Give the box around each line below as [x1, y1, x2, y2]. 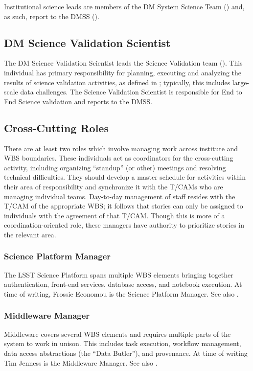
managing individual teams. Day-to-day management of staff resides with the [4, 191, 235, 201]
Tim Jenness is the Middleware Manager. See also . [4, 357, 158, 368]
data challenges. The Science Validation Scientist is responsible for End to [20, 87, 242, 97]
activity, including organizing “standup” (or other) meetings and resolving [4, 162, 226, 172]
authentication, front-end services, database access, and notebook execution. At [4, 279, 242, 289]
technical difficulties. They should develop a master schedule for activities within [4, 172, 246, 182]
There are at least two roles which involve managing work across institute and [4, 143, 238, 153]
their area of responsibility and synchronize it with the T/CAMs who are [4, 181, 223, 191]
